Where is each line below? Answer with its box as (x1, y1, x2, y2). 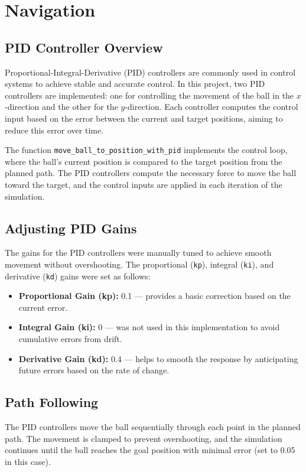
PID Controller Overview (5, 38, 163, 56)
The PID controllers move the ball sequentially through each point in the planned (5, 421, 301, 433)
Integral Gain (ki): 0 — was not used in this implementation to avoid (18, 321, 280, 333)
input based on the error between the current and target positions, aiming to (5, 112, 283, 124)
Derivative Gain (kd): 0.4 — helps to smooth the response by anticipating (18, 352, 298, 364)
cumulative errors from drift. (18, 333, 122, 345)
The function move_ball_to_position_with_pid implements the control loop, (5, 144, 288, 156)
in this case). (5, 455, 51, 467)
